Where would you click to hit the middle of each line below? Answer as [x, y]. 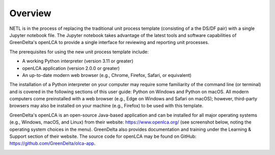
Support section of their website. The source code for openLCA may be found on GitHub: [103, 136]
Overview [30, 13]
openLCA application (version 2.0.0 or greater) [71, 68]
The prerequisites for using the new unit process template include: [79, 52]
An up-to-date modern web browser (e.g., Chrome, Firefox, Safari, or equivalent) [107, 75]
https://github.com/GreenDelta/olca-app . [52, 143]
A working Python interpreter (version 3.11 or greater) [78, 61]
